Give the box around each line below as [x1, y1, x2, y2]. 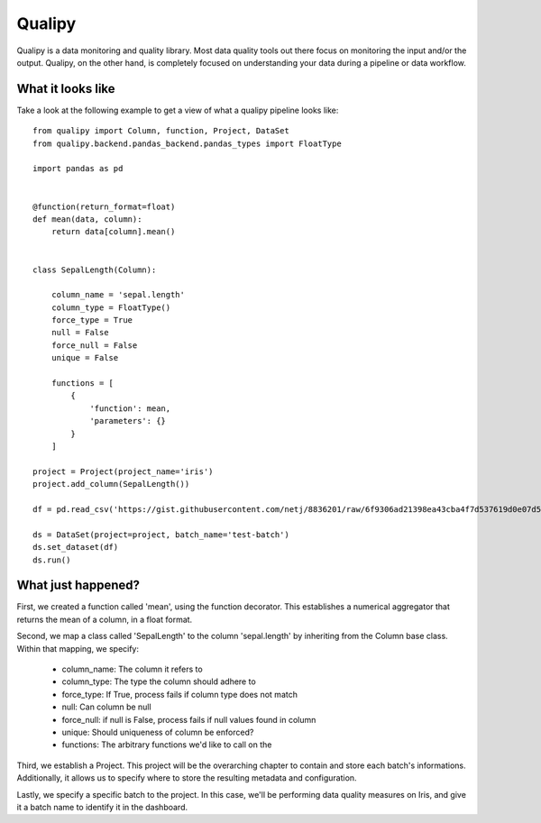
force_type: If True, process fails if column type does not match [61, 689, 298, 700]
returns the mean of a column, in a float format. [16, 614, 193, 625]
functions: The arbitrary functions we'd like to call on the [61, 739, 272, 750]
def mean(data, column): [32, 214, 142, 224]
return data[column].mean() [50, 226, 176, 237]
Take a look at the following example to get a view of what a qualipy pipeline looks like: [16, 105, 339, 115]
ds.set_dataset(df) [32, 542, 119, 553]
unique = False [50, 352, 119, 363]
